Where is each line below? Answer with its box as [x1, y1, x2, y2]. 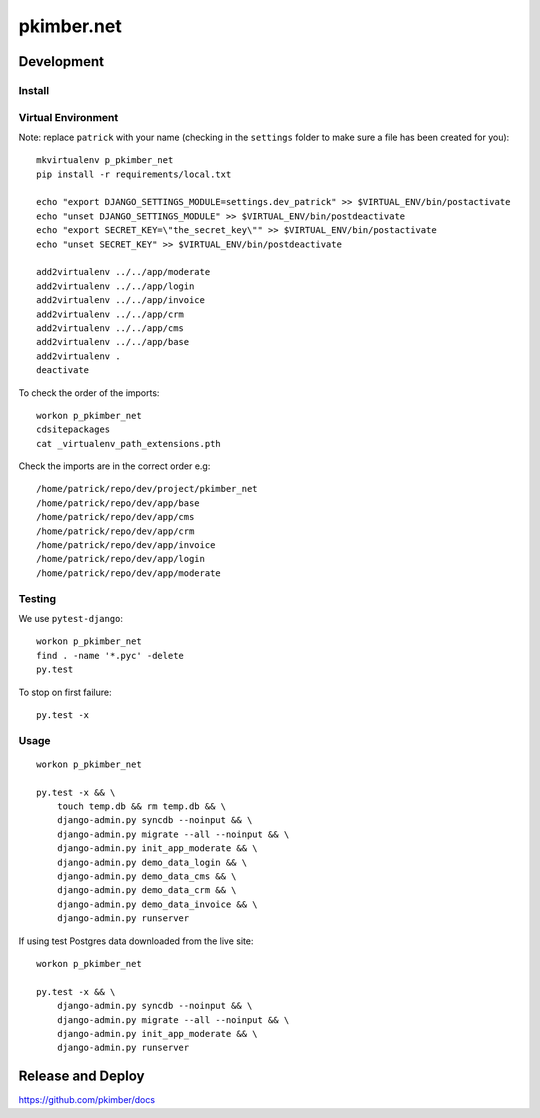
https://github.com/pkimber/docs [18, 1094, 155, 1106]
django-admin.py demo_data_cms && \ [56, 870, 237, 882]
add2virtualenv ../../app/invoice [36, 295, 205, 306]
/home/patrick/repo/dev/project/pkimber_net [36, 483, 259, 495]
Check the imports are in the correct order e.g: [18, 460, 211, 472]
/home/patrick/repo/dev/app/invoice [36, 540, 216, 551]
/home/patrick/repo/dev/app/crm [36, 525, 195, 537]
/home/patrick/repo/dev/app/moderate [36, 567, 222, 579]
